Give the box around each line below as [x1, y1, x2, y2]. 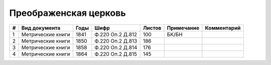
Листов [143, 24, 162, 31]
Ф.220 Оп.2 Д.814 [94, 44, 138, 51]
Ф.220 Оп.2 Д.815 [94, 50, 138, 57]
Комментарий [205, 24, 241, 31]
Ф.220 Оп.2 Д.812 [94, 31, 138, 38]
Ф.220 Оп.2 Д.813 [94, 37, 138, 44]
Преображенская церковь [9, 7, 126, 18]
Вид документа [21, 24, 61, 31]
